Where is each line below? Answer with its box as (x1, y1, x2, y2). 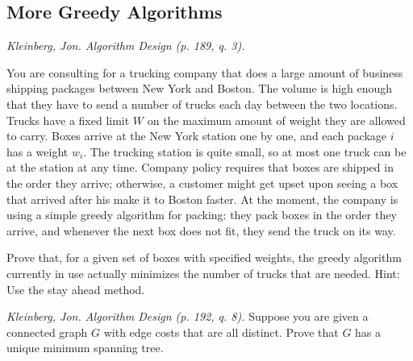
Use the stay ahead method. (6, 280, 145, 297)
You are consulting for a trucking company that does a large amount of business (6, 64, 403, 81)
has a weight (6, 143, 69, 160)
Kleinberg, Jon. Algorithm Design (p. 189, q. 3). (6, 37, 245, 54)
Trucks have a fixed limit (6, 111, 130, 128)
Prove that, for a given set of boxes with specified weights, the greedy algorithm (6, 249, 402, 266)
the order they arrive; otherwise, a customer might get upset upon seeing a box (6, 174, 398, 191)
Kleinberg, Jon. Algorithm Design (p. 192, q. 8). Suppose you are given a (6, 308, 369, 325)
